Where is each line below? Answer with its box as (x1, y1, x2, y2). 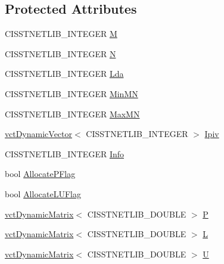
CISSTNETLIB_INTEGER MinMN (5, 87, 138, 100)
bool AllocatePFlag (5, 167, 76, 180)
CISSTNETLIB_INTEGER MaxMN (5, 107, 140, 120)
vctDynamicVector (5, 128, 73, 140)
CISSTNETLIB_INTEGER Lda (5, 67, 124, 80)
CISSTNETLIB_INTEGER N (5, 47, 116, 60)
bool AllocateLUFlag (5, 187, 81, 200)
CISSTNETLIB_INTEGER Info (5, 147, 125, 160)
